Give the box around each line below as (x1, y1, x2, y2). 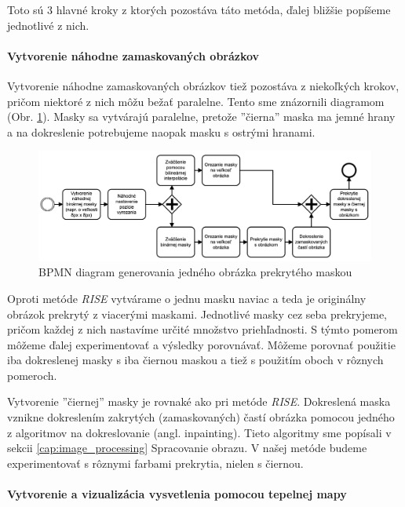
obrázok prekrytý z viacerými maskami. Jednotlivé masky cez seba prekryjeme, (7, 305, 388, 322)
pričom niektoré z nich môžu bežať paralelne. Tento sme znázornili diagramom (7, 93, 385, 109)
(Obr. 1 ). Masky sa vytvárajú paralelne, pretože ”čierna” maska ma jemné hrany (7, 108, 396, 125)
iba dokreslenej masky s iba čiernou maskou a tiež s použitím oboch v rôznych (7, 352, 384, 368)
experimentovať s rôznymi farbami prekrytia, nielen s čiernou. (7, 454, 304, 471)
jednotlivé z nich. (7, 16, 89, 33)
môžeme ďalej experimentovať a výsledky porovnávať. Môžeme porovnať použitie (7, 336, 396, 352)
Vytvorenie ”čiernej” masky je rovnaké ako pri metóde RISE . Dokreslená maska (7, 393, 391, 410)
